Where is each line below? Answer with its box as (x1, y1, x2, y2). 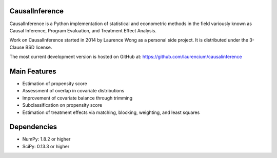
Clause (9, 44, 25, 50)
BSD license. (25, 44, 52, 50)
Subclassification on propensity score (22, 102, 103, 108)
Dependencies (9, 123, 57, 131)
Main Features (9, 67, 56, 75)
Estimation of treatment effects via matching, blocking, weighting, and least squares (22, 109, 200, 115)
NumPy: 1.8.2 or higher (22, 136, 71, 142)
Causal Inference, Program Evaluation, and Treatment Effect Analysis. (9, 27, 156, 33)
